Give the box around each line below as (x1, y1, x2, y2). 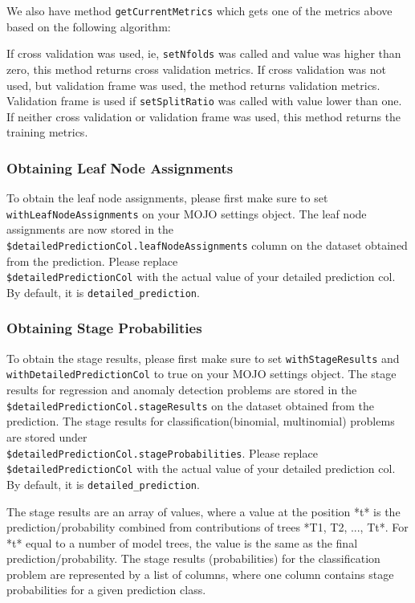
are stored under (6, 428, 87, 445)
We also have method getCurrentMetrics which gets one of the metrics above (6, 2, 393, 18)
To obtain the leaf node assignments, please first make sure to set (6, 189, 328, 206)
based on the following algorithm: (6, 18, 171, 35)
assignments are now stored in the (6, 221, 174, 238)
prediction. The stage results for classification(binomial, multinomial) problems (6, 413, 395, 430)
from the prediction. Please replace (6, 252, 178, 269)
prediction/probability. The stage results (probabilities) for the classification (6, 550, 380, 567)
